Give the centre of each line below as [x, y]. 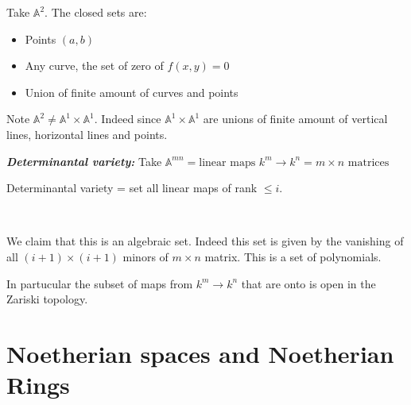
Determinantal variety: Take [84, 161]
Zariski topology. [47, 299]
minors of [145, 256]
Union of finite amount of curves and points [132, 92]
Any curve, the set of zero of [94, 66]
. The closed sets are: [96, 12]
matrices [368, 162]
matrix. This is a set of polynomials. [293, 256]
